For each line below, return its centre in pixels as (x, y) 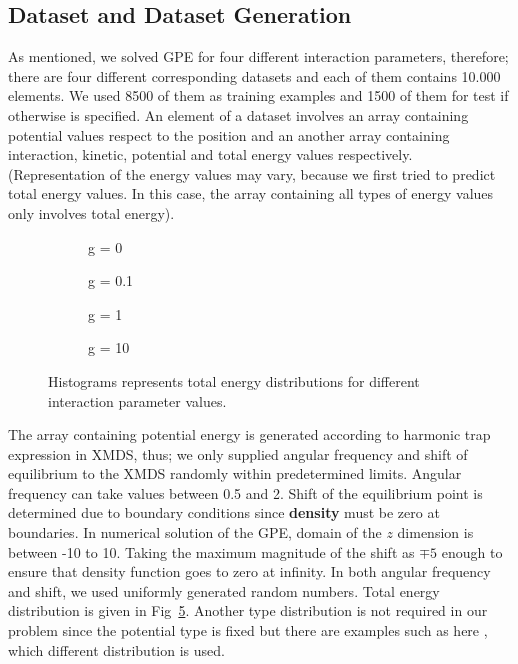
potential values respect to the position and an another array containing (229, 134)
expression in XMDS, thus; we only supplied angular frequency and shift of (238, 453)
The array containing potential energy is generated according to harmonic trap (249, 434)
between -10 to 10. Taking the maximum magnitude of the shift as (211, 551)
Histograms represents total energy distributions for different (234, 380)
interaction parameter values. (137, 400)
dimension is (435, 532)
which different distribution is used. (116, 649)
